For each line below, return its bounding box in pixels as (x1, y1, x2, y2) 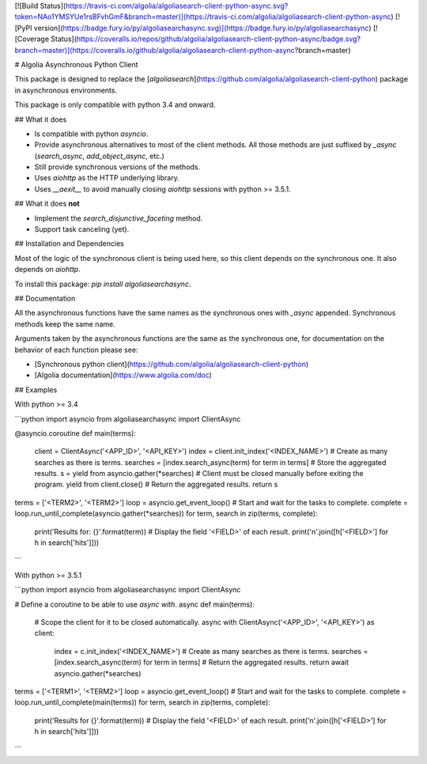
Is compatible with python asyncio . (34, 129, 149, 138)
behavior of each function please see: (14, 345, 138, 354)
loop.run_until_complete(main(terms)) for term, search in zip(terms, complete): (14, 698, 270, 707)
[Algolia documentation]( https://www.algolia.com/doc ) (34, 370, 213, 380)
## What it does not (14, 199, 80, 209)
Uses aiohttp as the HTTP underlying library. (34, 173, 179, 183)
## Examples (14, 384, 58, 395)
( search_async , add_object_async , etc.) (34, 151, 165, 161)
